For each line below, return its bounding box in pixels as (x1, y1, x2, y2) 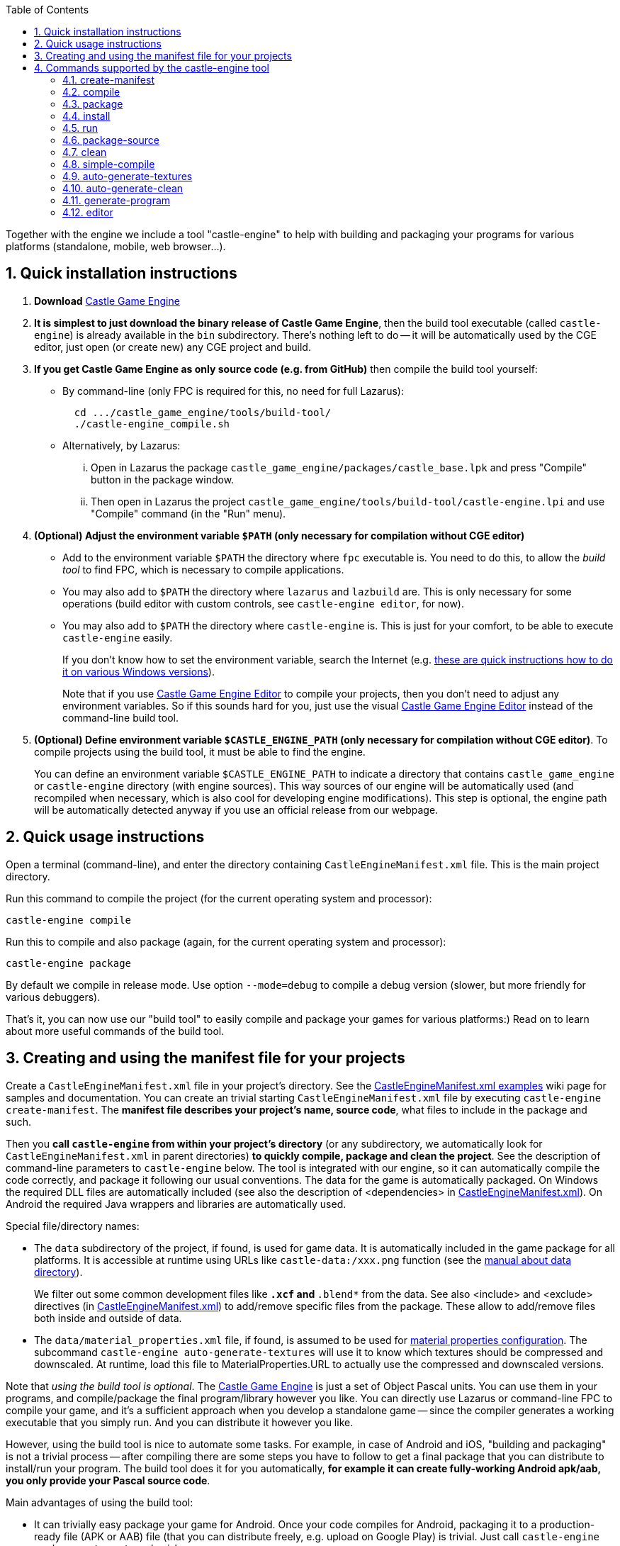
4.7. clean (62, 146, 107, 158)
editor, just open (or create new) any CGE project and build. (34, 340, 311, 353)
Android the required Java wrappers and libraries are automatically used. (6, 1197, 346, 1210)
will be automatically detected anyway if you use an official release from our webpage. (34, 803, 439, 816)
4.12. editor (62, 206, 113, 218)
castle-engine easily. (62, 631, 173, 644)
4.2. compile (62, 86, 120, 98)
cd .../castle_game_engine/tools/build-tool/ (74, 406, 332, 418)
